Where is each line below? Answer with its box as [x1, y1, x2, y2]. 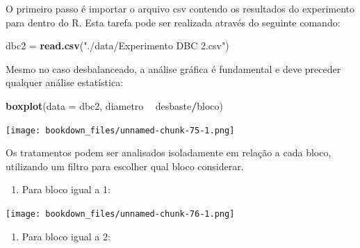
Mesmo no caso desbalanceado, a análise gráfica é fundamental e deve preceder [6, 61, 341, 76]
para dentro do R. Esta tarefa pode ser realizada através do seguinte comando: [6, 15, 341, 29]
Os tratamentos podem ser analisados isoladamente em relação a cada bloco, [6, 145, 332, 160]
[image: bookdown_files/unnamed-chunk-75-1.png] [6, 125, 235, 135]
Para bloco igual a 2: [22, 229, 111, 243]
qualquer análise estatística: [6, 75, 124, 90]
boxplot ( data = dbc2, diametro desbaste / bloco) [6, 98, 224, 113]
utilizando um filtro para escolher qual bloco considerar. [6, 158, 244, 173]
